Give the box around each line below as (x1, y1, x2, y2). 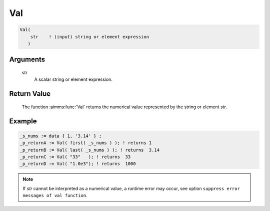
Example (9, 117, 37, 125)
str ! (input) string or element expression (30, 34, 149, 39)
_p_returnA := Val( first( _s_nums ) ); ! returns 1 (19, 140, 152, 146)
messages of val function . (22, 193, 87, 199)
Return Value (9, 90, 51, 98)
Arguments (9, 55, 45, 64)
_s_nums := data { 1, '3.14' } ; (19, 133, 102, 139)
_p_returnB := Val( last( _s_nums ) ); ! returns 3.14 (19, 147, 160, 153)
